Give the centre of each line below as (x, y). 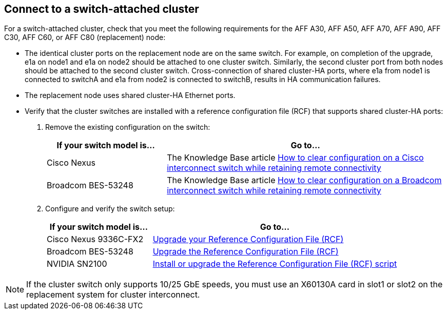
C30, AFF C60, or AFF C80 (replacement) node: (85, 37)
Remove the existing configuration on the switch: (128, 127)
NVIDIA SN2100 (77, 264)
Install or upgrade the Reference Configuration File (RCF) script (275, 264)
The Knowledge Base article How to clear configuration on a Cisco (295, 158)
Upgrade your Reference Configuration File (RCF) (248, 239)
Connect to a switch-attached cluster (102, 9)
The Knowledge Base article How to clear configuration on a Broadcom (304, 180)
